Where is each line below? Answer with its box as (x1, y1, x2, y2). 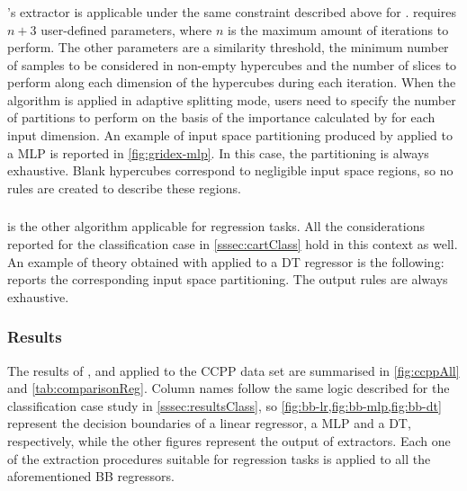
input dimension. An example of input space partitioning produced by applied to (7, 126, 453, 145)
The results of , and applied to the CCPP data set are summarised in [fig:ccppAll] (7, 361, 460, 379)
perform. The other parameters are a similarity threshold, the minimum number (7, 38, 449, 57)
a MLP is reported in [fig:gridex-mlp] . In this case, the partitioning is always (7, 143, 429, 162)
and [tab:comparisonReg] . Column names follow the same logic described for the (7, 379, 450, 397)
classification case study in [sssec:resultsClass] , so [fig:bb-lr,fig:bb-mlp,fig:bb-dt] (7, 396, 442, 415)
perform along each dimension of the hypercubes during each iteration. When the (7, 73, 456, 92)
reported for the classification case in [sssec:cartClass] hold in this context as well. (7, 234, 458, 253)
